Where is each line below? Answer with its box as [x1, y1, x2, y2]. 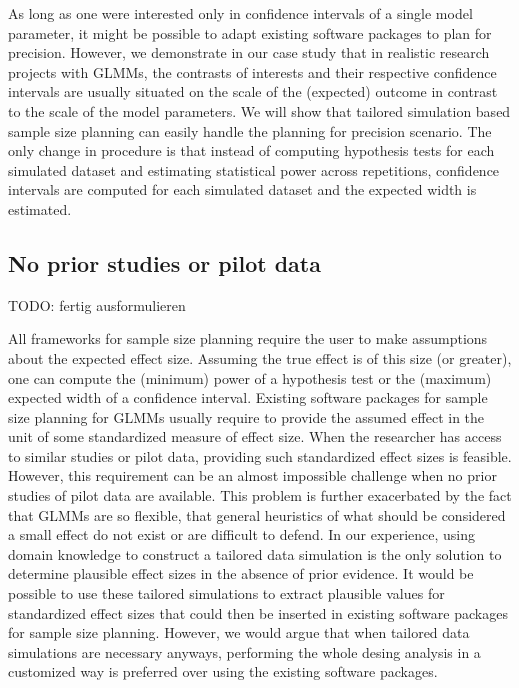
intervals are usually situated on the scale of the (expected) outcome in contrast [8, 81, 498, 102]
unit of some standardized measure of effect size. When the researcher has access [8, 426, 502, 447]
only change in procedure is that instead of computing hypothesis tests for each [8, 140, 495, 161]
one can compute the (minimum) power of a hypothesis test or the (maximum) [8, 367, 492, 388]
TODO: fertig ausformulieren [8, 294, 186, 315]
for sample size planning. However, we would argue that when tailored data [8, 622, 470, 643]
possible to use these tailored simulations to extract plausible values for [8, 583, 445, 604]
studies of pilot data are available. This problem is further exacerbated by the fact [8, 485, 512, 506]
